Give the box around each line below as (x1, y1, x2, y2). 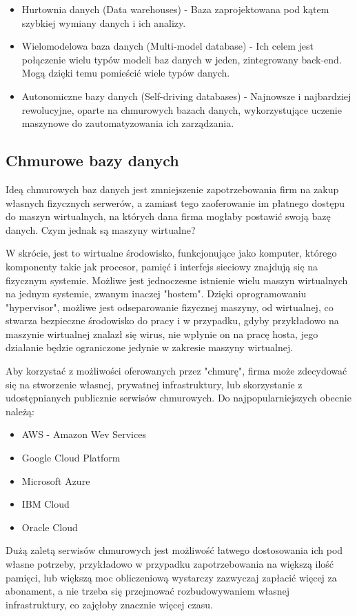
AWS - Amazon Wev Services (21, 427, 146, 441)
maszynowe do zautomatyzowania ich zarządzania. (21, 116, 234, 130)
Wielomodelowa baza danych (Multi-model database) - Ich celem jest (21, 39, 314, 53)
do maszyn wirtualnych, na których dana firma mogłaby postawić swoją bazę (6, 209, 331, 223)
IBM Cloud (21, 497, 70, 511)
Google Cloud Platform (21, 450, 121, 465)
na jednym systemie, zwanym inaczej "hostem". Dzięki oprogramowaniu (6, 286, 307, 301)
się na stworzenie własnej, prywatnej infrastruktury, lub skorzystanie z (6, 377, 303, 391)
